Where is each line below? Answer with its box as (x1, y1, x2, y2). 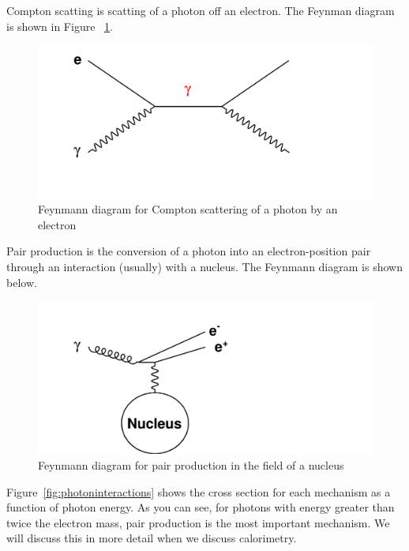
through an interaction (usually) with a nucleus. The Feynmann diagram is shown (6, 258, 403, 274)
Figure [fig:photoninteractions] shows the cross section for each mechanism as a (6, 483, 391, 500)
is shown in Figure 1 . (6, 17, 113, 34)
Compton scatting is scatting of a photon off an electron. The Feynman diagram (6, 2, 395, 18)
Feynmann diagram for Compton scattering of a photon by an (38, 201, 338, 217)
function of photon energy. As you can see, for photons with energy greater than (6, 499, 395, 515)
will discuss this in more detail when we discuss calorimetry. (6, 530, 297, 546)
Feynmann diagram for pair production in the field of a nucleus (38, 457, 344, 474)
